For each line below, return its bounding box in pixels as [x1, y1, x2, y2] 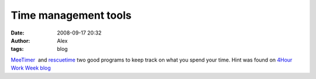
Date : [11, 29, 25, 36]
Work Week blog [11, 64, 51, 71]
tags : [11, 46, 24, 53]
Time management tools [11, 9, 132, 22]
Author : [11, 37, 30, 44]
